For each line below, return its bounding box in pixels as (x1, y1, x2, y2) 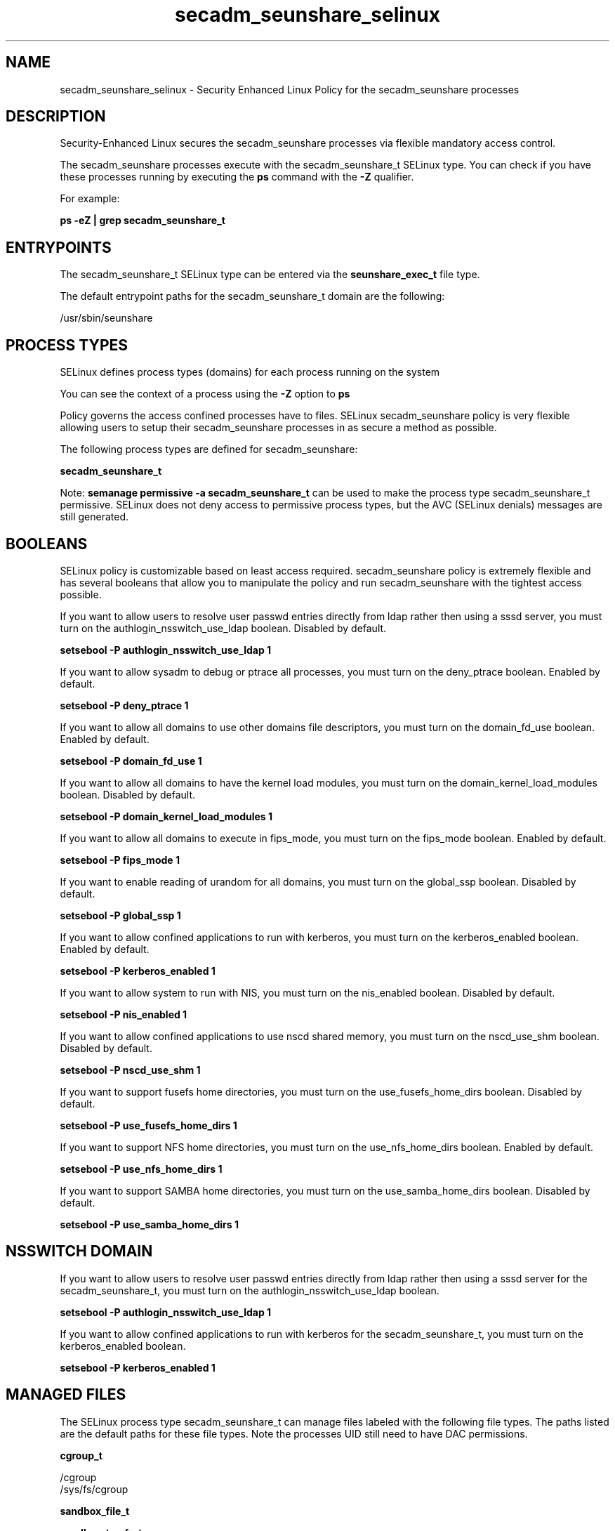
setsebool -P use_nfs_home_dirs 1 (60, 1162, 223, 1175)
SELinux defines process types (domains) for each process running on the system (60, 366, 440, 379)
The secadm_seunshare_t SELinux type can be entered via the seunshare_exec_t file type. (60, 268, 480, 281)
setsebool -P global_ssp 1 (60, 909, 181, 921)
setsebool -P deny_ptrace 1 (60, 699, 189, 711)
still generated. (60, 511, 128, 523)
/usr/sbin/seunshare (60, 312, 153, 324)
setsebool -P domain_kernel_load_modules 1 (60, 810, 273, 822)
